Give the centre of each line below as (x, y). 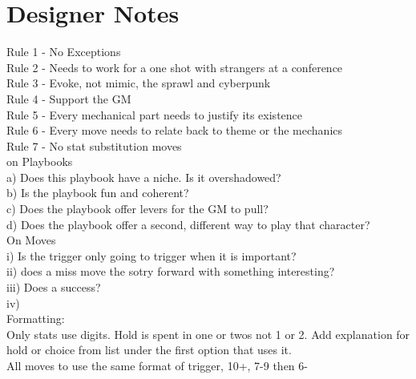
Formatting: (36, 319)
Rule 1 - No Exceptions (64, 52)
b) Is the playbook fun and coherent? (98, 193)
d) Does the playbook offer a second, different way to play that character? (188, 224)
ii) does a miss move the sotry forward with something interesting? (171, 271)
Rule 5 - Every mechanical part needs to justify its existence (155, 114)
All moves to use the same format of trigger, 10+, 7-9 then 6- (157, 365)
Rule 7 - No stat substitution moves (94, 145)
